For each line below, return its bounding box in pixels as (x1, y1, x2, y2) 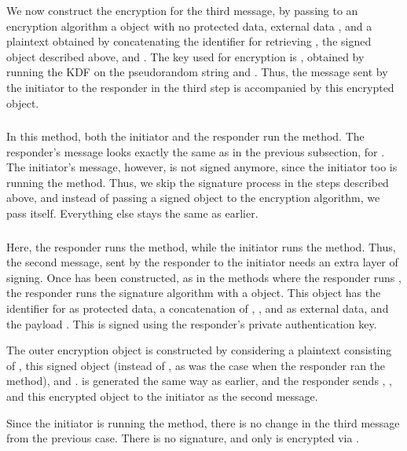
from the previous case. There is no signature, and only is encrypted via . (6, 430, 359, 446)
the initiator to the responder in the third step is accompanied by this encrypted (6, 79, 394, 95)
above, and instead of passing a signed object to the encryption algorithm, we (6, 189, 380, 206)
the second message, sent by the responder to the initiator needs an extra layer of (6, 254, 398, 270)
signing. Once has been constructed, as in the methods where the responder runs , (6, 269, 401, 285)
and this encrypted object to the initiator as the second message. (6, 387, 318, 404)
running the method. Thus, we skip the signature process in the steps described (6, 174, 389, 190)
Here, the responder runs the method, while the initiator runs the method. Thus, (6, 238, 396, 255)
